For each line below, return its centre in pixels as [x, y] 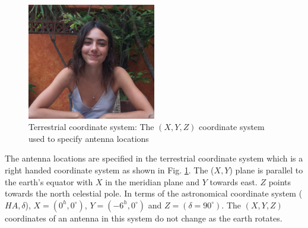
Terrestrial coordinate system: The [91, 127]
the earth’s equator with [49, 181]
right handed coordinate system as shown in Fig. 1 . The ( [109, 170]
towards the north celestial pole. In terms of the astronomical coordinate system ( [154, 193]
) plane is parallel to [266, 170]
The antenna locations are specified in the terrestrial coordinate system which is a [154, 158]
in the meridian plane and [152, 181]
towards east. [234, 181]
